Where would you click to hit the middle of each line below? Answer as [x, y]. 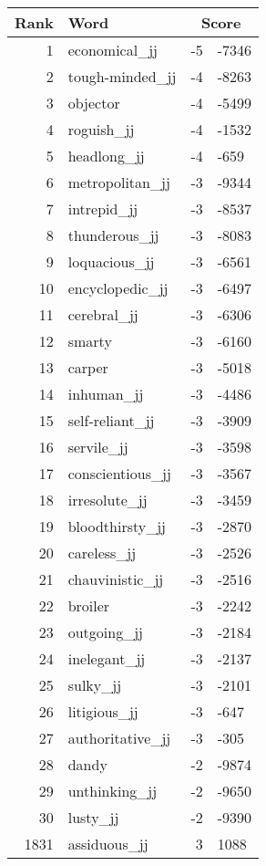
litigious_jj [103, 711]
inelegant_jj [107, 658]
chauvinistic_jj [116, 579]
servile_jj [98, 447]
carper [88, 367]
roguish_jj [101, 129]
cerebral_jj [103, 314]
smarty [90, 341]
